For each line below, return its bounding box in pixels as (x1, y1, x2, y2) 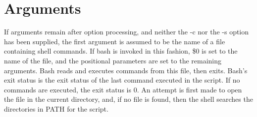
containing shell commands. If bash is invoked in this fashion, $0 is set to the (4, 46, 238, 56)
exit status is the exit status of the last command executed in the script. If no (4, 75, 240, 85)
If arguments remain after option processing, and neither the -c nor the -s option (4, 27, 249, 37)
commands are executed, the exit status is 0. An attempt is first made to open (4, 84, 242, 94)
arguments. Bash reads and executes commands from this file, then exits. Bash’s (4, 65, 248, 75)
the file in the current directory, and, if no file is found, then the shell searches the (4, 94, 253, 104)
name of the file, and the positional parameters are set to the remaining (4, 55, 222, 65)
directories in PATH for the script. (4, 103, 108, 114)
